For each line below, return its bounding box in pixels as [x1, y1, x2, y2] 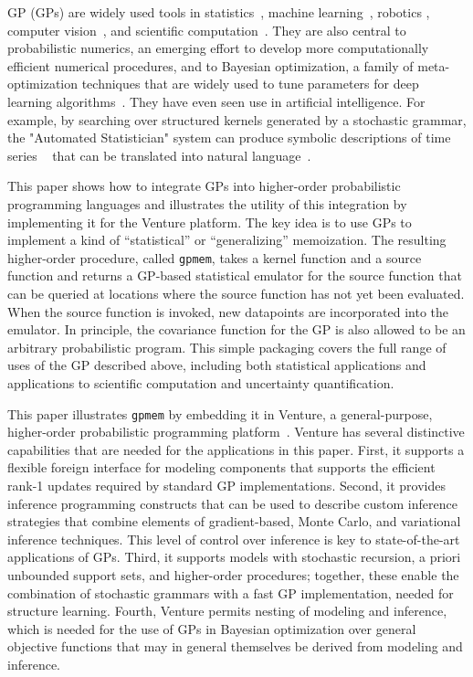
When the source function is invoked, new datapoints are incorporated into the [7, 301, 449, 321]
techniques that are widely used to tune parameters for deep [81, 74, 419, 93]
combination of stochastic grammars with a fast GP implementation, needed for [7, 583, 454, 602]
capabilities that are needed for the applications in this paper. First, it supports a [7, 439, 465, 459]
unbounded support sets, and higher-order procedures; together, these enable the [7, 565, 459, 584]
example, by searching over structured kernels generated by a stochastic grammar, [7, 110, 467, 129]
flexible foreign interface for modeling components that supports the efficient [7, 458, 436, 477]
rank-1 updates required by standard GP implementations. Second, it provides [7, 475, 446, 494]
